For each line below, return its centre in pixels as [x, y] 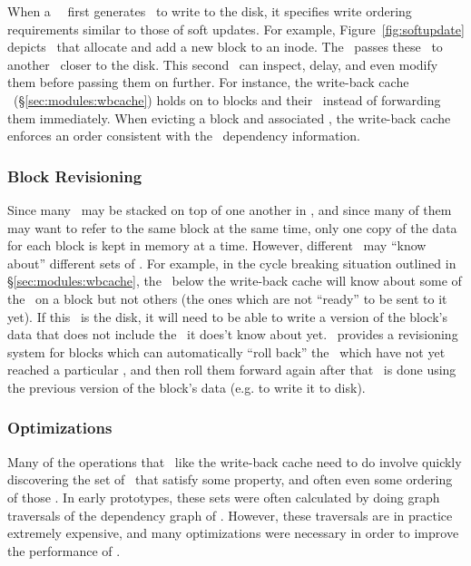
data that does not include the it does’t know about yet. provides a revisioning [233, 334]
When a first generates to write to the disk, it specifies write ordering [210, 11]
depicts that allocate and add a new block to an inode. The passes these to [225, 47]
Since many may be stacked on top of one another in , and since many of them [230, 209]
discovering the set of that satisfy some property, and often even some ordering [230, 479]
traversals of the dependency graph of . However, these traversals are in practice [230, 515]
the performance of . [64, 550]
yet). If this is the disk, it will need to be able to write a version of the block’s [227, 316]
